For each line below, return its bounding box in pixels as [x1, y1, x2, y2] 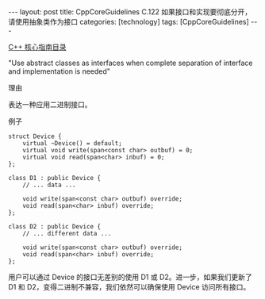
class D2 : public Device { [8, 223, 102, 231]
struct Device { [8, 132, 62, 140]
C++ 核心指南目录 [8, 42, 67, 52]
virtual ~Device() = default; [22, 140, 123, 148]
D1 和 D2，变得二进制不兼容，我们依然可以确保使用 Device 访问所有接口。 [8, 282, 251, 291]
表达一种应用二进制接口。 [8, 100, 92, 109]
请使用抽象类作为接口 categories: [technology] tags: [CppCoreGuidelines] [8, 17, 250, 26]
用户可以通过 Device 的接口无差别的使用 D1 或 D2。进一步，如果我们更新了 [8, 272, 252, 282]
